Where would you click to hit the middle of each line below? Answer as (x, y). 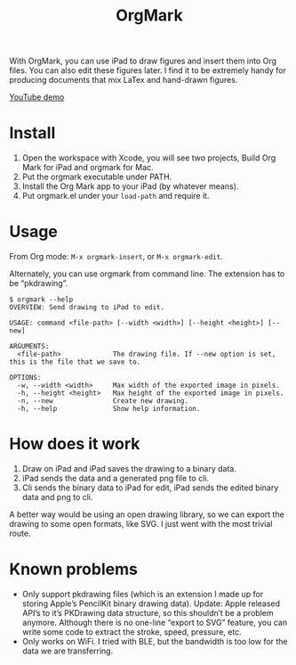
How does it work (75, 444)
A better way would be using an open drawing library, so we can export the (147, 514)
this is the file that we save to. (75, 362)
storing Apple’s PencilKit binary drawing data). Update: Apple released (151, 603)
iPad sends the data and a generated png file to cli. (115, 478)
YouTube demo (37, 97)
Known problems (73, 569)
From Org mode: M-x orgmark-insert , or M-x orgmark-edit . (116, 257)
